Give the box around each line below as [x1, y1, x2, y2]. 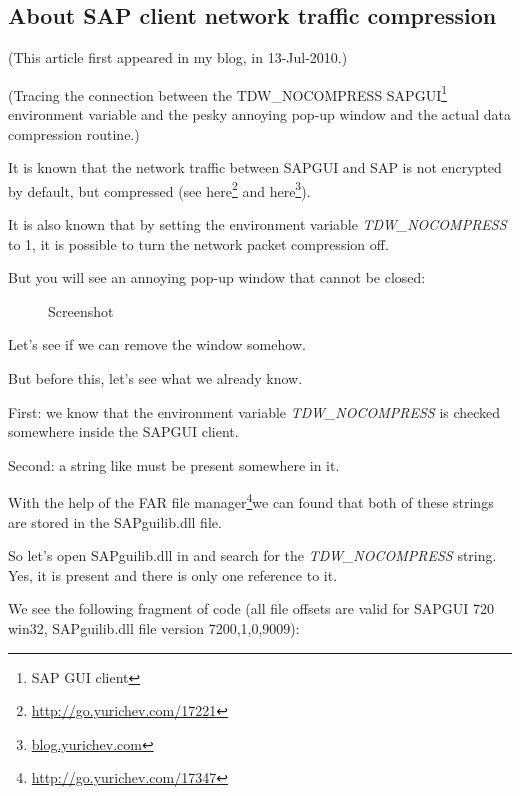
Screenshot [48, 300, 114, 321]
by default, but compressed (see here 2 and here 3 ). [8, 177, 311, 201]
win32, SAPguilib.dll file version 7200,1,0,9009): [8, 618, 300, 639]
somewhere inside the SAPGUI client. [8, 421, 239, 442]
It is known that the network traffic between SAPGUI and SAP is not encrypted [8, 157, 502, 178]
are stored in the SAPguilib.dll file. [8, 511, 222, 532]
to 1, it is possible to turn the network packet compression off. [8, 233, 389, 254]
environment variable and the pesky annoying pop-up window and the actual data [8, 104, 512, 125]
